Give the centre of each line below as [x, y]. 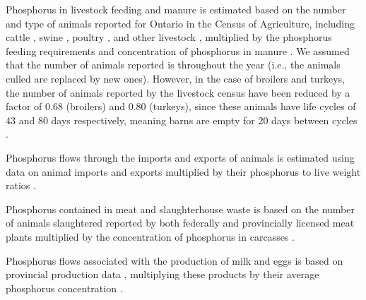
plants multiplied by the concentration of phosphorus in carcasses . [150, 236]
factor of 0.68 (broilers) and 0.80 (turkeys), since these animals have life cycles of [181, 106]
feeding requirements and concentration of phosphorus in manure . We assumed [178, 50]
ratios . [21, 185]
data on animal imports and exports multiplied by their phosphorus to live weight [183, 171]
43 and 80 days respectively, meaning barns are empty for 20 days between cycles [182, 120]
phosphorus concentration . [64, 288]
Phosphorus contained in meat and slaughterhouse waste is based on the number [180, 209]
